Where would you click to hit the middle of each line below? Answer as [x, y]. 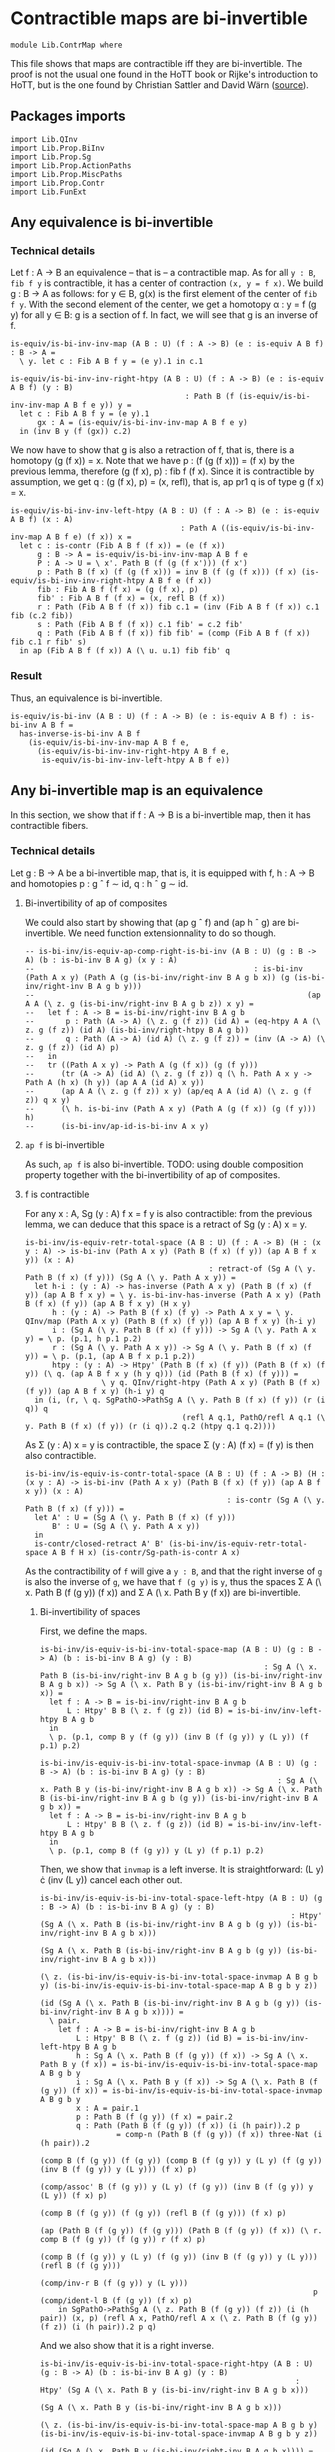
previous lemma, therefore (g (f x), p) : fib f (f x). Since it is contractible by [162, 471]
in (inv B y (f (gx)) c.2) [75, 432]
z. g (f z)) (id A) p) [72, 1047]
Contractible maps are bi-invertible [159, 18]
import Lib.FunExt [48, 192]
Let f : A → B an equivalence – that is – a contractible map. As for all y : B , [163, 273]
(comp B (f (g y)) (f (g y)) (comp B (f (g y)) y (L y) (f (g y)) [181, 2160]
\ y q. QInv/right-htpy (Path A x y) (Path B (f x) [211, 1382]
